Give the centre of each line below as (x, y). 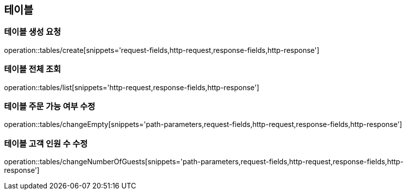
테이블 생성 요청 (33, 32)
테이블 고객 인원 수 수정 (46, 143)
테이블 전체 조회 (33, 69)
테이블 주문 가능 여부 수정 (50, 106)
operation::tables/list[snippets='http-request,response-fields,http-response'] (132, 87)
